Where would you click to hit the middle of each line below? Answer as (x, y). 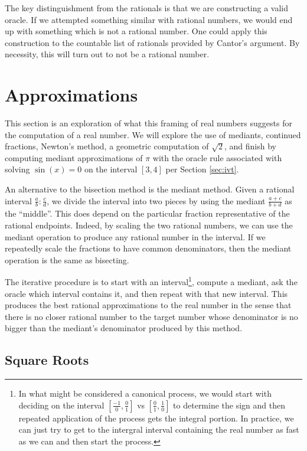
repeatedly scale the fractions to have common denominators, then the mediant (148, 248)
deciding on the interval (61, 405)
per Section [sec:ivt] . (202, 169)
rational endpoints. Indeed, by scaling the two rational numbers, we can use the (149, 225)
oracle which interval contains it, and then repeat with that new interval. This (146, 293)
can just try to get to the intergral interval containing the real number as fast (159, 429)
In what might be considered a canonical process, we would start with (145, 393)
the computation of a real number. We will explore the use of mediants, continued (153, 134)
